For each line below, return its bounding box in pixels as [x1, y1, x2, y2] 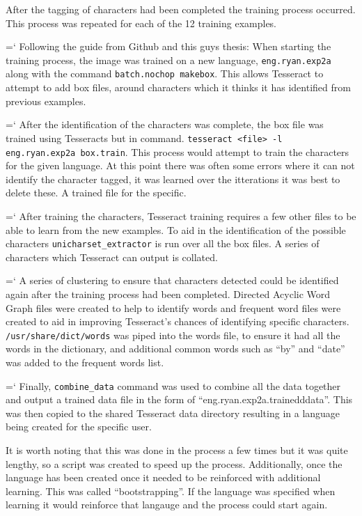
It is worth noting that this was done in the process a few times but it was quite [6, 443, 348, 458]
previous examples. [6, 93, 86, 108]
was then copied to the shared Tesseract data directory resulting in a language [6, 405, 340, 420]
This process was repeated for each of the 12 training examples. [6, 15, 277, 30]
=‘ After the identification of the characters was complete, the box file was [6, 117, 324, 132]
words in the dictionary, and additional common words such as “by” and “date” [6, 341, 345, 356]
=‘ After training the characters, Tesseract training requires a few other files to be [6, 208, 356, 223]
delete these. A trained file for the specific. [6, 185, 187, 200]
